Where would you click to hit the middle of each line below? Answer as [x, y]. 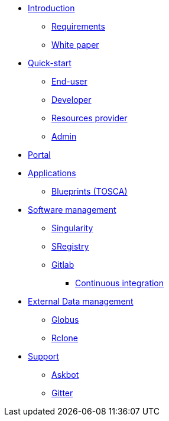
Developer [71, 100]
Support [43, 356]
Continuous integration [120, 283]
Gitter [62, 393]
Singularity [72, 228]
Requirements [78, 26]
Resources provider [90, 118]
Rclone [65, 338]
